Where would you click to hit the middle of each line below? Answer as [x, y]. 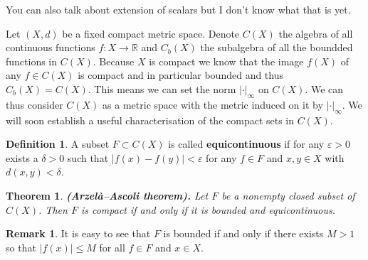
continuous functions [51, 47]
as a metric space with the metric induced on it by [213, 104]
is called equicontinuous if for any [246, 144]
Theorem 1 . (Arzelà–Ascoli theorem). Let [107, 195]
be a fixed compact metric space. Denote [151, 33]
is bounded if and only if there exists [243, 233]
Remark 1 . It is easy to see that [78, 233]
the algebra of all [316, 33]
